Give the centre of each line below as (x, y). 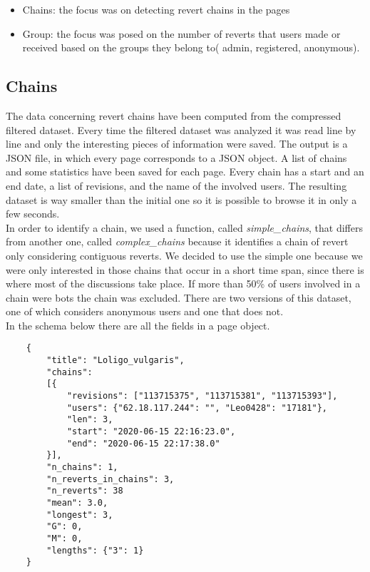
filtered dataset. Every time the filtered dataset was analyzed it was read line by (181, 129)
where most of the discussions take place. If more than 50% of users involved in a (183, 284)
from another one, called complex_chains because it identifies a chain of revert (177, 241)
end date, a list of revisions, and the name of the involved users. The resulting (176, 185)
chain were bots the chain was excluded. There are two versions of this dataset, (179, 297)
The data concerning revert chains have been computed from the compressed (174, 115)
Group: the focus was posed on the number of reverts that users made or (181, 33)
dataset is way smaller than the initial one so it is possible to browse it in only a (181, 199)
